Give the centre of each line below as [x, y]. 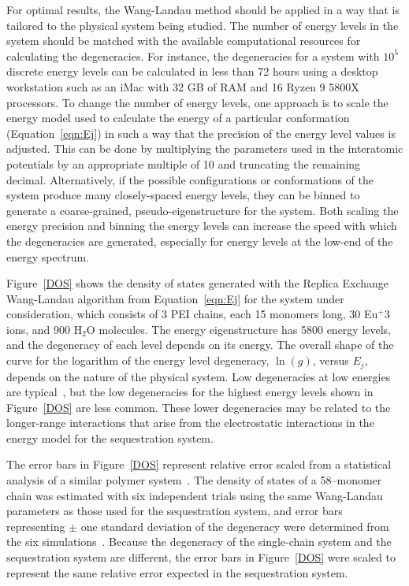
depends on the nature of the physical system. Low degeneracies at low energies [199, 376]
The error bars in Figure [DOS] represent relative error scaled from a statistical [199, 464]
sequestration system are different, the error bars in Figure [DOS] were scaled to [201, 557]
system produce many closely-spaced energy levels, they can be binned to [183, 195]
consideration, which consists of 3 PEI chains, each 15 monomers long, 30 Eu [192, 314]
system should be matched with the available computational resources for [184, 41]
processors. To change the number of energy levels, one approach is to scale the [197, 102]
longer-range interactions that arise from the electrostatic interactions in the [190, 423]
